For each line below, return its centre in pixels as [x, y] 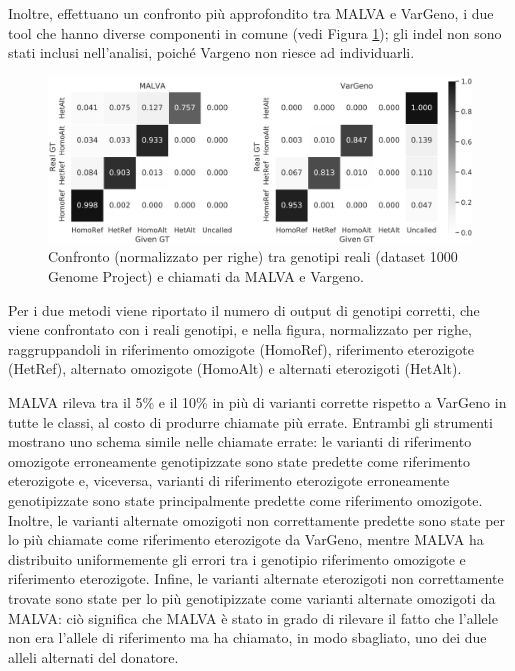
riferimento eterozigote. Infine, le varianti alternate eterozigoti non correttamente [256, 578]
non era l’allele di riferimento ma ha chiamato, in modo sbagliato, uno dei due [247, 637]
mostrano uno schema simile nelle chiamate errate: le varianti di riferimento [240, 441]
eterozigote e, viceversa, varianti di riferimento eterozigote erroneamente [229, 480]
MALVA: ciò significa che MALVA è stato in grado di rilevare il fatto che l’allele [253, 617]
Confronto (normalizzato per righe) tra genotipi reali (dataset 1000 [253, 256]
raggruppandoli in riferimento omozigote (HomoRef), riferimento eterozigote [241, 348]
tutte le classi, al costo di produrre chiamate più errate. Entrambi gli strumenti [250, 421]
